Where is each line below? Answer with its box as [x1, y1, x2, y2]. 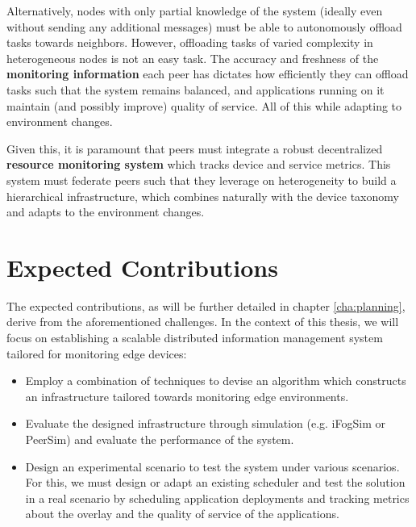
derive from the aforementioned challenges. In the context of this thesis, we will [6, 313, 399, 330]
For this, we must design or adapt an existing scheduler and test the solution [25, 474, 406, 491]
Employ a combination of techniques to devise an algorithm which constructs [25, 372, 406, 389]
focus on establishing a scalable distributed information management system [6, 329, 383, 346]
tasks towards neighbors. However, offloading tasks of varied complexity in [6, 34, 373, 51]
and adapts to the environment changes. [6, 203, 205, 220]
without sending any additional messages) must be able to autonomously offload [6, 18, 402, 35]
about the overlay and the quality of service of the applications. [25, 505, 339, 522]
